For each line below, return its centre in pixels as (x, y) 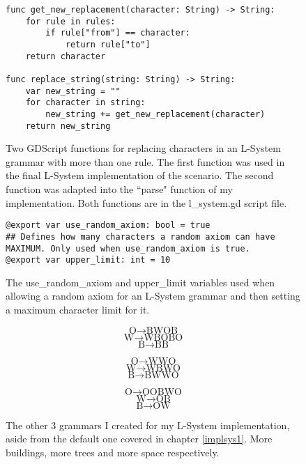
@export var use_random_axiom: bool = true (108, 225)
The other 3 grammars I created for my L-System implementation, (148, 425)
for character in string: (85, 103)
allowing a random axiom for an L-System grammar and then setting (153, 296)
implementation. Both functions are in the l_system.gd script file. (146, 202)
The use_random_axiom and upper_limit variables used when (140, 282)
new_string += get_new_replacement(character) (155, 114)
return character (66, 56)
